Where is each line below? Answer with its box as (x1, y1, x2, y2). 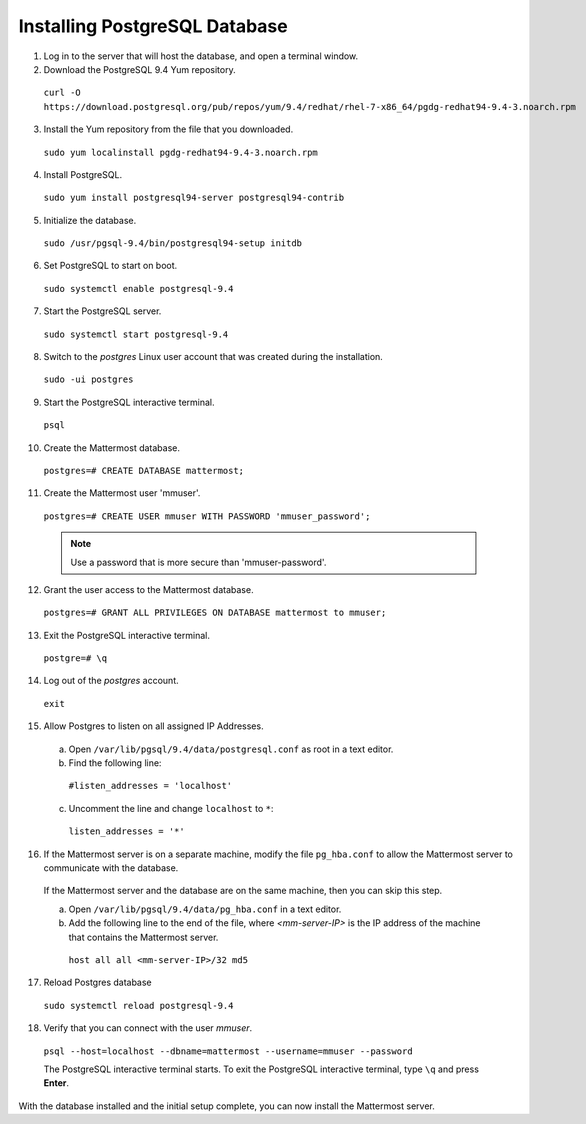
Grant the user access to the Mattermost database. (43, 583, 254, 595)
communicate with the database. (43, 862, 179, 874)
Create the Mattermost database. (43, 441, 180, 454)
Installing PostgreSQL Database (18, 15, 289, 37)
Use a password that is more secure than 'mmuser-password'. (70, 556, 327, 568)
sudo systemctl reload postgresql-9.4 (43, 1000, 234, 1011)
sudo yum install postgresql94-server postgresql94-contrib (43, 192, 345, 204)
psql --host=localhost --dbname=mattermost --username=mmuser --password (43, 1045, 414, 1057)
